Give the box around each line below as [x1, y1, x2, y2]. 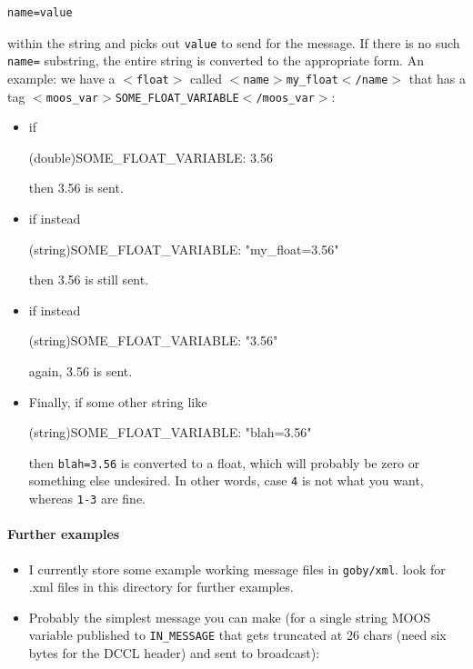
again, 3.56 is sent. [28, 361, 133, 380]
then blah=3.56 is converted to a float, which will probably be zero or [28, 453, 420, 472]
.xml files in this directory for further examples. [28, 577, 294, 596]
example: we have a [7, 68, 116, 87]
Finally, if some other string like [28, 392, 207, 411]
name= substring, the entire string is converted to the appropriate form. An [7, 51, 424, 70]
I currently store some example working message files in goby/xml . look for [28, 559, 446, 578]
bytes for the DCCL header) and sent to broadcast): [28, 644, 320, 663]
